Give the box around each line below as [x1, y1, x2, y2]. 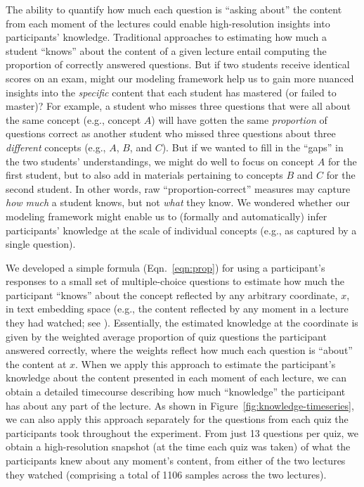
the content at [6, 356, 67, 371]
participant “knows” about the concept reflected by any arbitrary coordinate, [6, 287, 338, 302]
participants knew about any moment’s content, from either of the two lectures [6, 453, 346, 467]
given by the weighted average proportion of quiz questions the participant [6, 329, 327, 343]
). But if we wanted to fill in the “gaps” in [162, 139, 344, 154]
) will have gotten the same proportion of [151, 112, 327, 127]
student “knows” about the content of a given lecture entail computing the [6, 43, 327, 58]
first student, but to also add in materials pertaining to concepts [6, 167, 283, 182]
